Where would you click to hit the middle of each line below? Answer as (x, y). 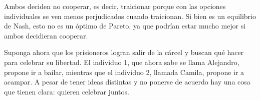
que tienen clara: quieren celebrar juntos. (67, 91)
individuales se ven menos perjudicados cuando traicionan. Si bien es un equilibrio (130, 16)
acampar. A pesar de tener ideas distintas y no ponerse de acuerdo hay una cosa (127, 82)
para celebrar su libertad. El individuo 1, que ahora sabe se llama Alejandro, (122, 62)
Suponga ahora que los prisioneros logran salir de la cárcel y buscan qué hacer (124, 52)
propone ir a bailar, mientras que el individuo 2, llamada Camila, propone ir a (124, 72)
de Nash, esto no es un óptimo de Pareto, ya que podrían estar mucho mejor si (125, 26)
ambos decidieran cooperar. (46, 35)
